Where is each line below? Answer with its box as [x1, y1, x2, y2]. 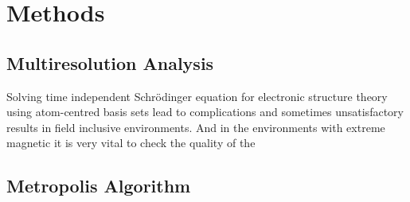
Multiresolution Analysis [6, 50, 214, 75]
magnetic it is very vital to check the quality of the [6, 134, 256, 151]
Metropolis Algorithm [6, 173, 191, 198]
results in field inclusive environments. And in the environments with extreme [6, 118, 385, 135]
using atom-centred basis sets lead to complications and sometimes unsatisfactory [6, 103, 404, 120]
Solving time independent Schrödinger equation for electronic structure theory [6, 87, 388, 104]
